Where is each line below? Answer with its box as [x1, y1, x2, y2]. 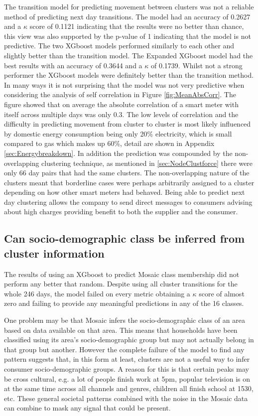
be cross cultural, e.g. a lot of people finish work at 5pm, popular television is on [4, 373, 251, 384]
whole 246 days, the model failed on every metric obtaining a [4, 288, 190, 298]
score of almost [199, 288, 245, 298]
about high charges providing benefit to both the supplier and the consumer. [4, 206, 238, 217]
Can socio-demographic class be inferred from [4, 231, 245, 246]
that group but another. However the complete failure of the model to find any [4, 344, 245, 354]
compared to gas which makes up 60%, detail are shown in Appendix [4, 138, 215, 148]
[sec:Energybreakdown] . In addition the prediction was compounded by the [4, 147, 233, 158]
